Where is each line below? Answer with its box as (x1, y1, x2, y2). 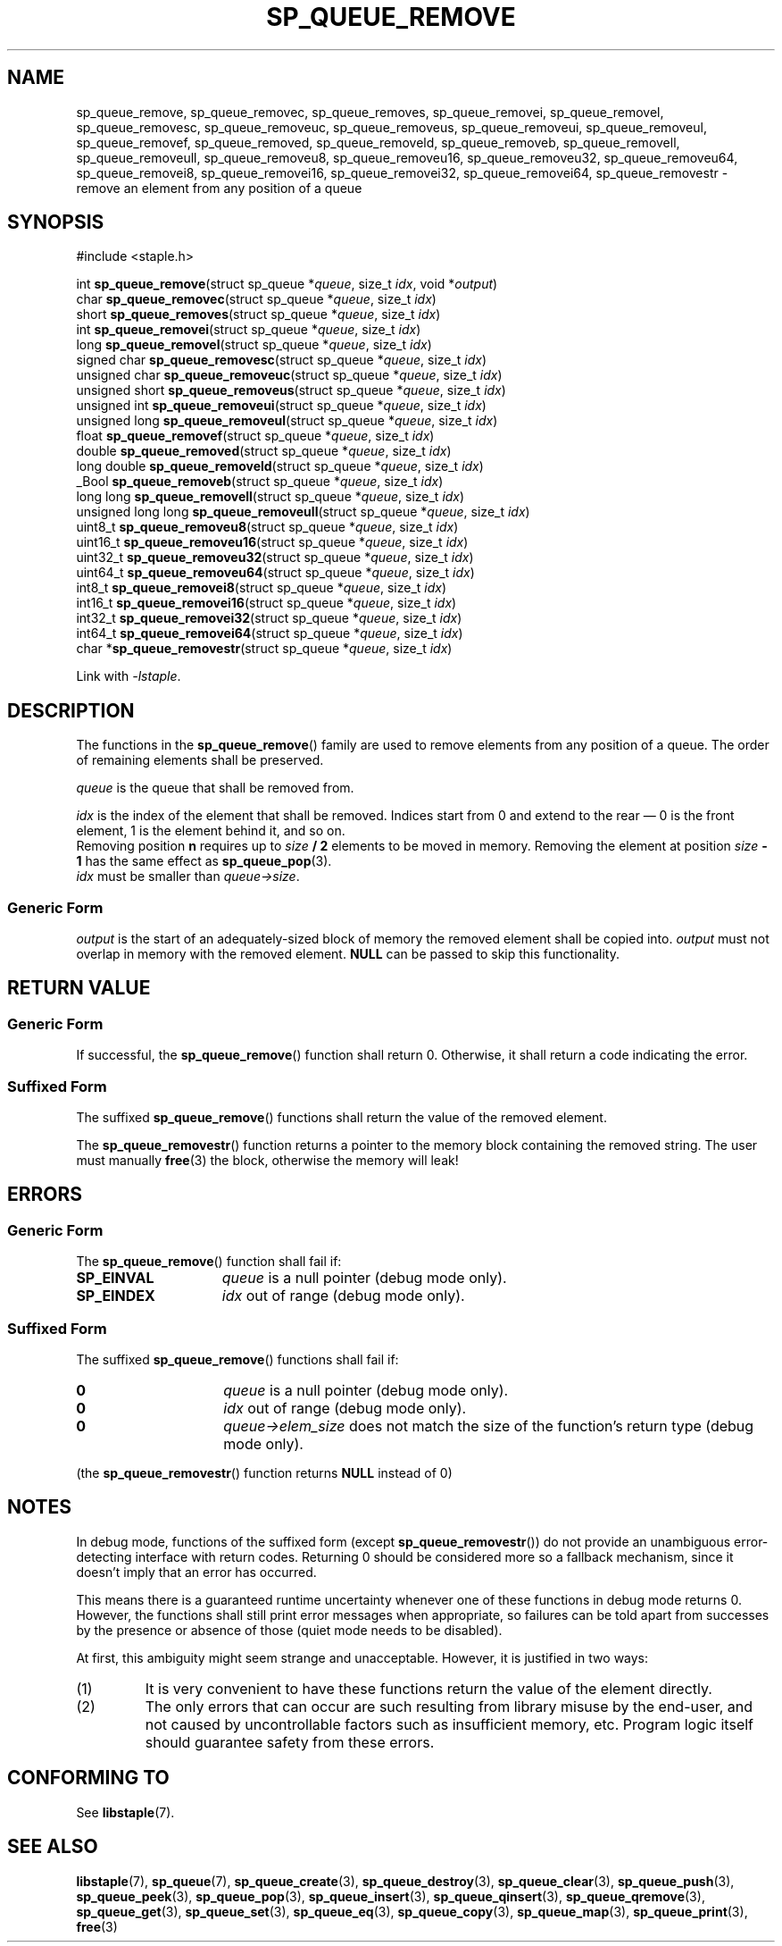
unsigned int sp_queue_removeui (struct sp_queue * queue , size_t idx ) (76, 398, 487, 414)
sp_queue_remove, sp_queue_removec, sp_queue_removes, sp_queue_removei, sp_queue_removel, (76, 104, 664, 120)
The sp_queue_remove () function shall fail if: (76, 1254, 342, 1270)
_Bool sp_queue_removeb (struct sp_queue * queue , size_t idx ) (76, 474, 444, 490)
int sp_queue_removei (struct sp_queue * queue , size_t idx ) (76, 322, 421, 338)
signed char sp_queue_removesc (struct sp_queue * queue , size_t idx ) (76, 352, 487, 368)
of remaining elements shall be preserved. (76, 752, 324, 768)
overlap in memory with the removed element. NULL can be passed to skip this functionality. (76, 946, 620, 962)
